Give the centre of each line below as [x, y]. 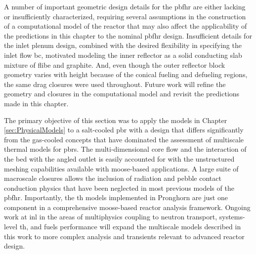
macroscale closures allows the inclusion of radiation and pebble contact [113, 178]
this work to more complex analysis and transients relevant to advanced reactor [124, 236]
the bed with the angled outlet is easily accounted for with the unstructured [119, 158]
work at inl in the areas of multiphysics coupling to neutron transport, [111, 217]
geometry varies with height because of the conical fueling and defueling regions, [126, 74]
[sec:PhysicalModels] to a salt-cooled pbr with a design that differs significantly [124, 130]
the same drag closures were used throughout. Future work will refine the [115, 84]
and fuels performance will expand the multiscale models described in [136, 227]
